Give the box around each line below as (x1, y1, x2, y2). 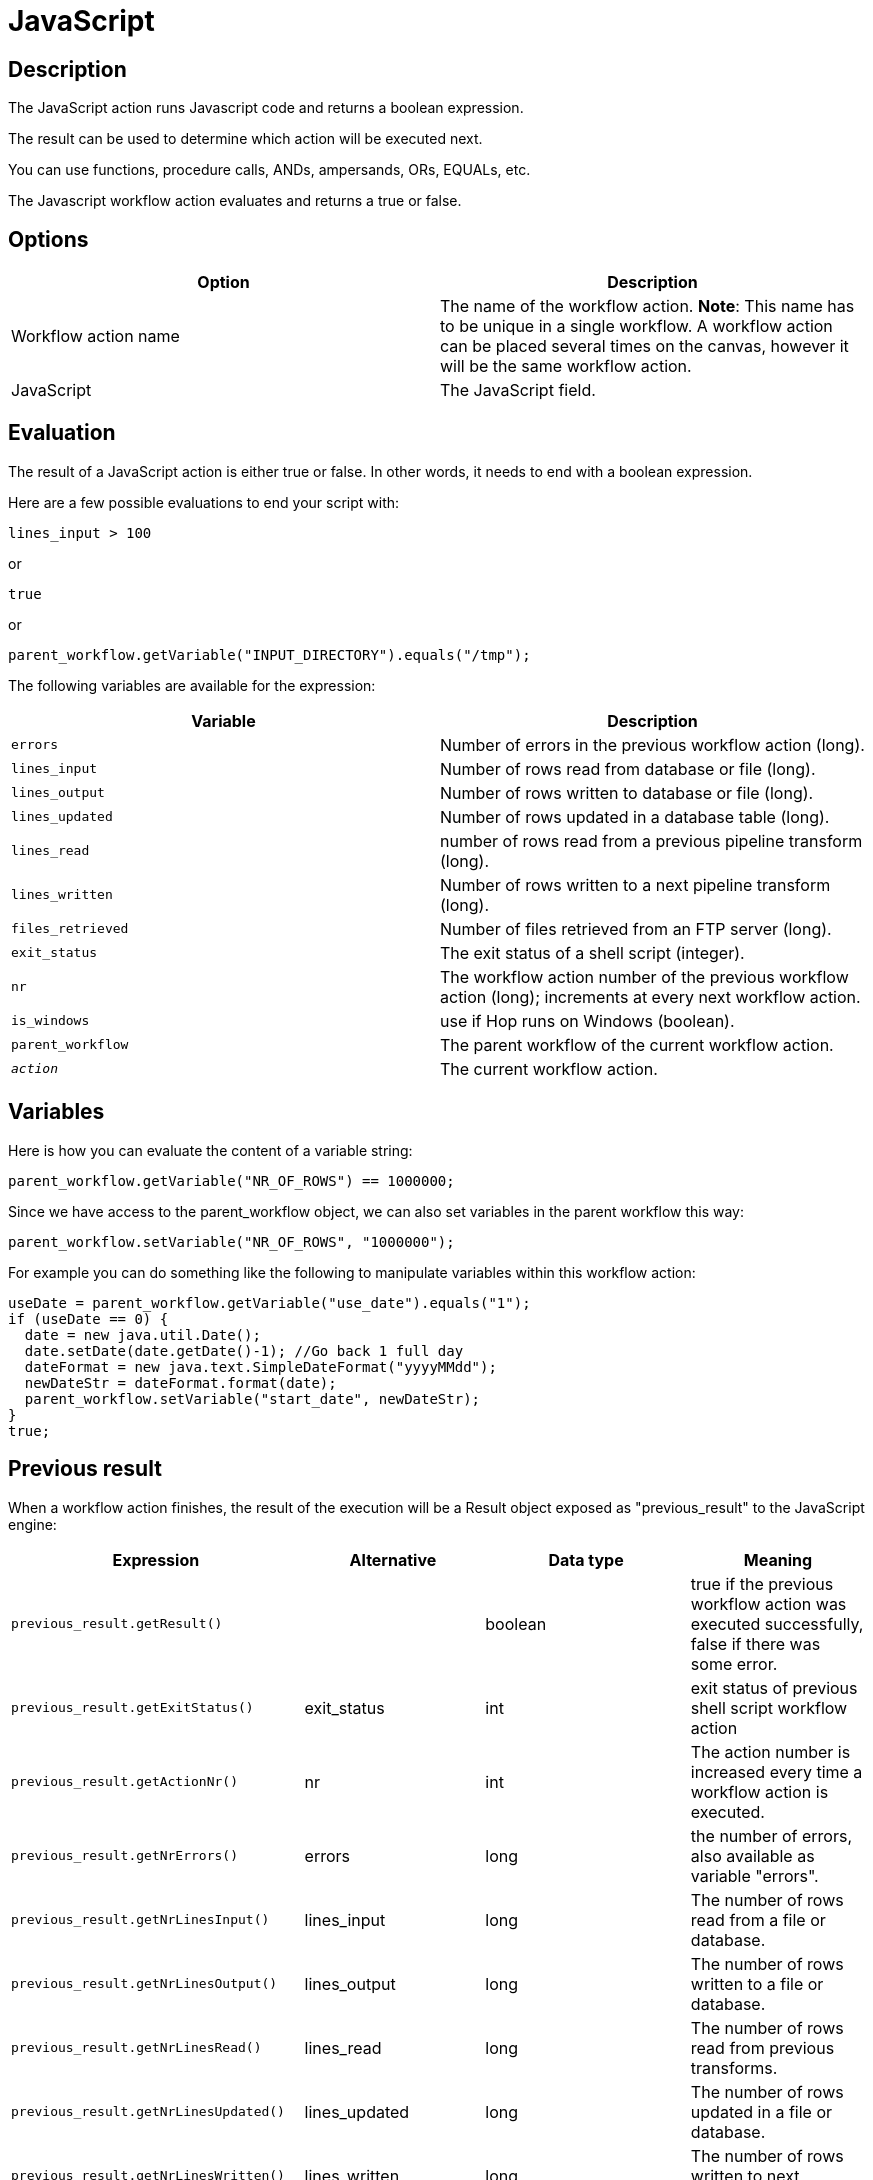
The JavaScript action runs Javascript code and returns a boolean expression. (8, 99, 524, 117)
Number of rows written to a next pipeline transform (440, 874, 831, 895)
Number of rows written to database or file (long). (440, 782, 814, 803)
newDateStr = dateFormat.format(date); (24, 1374, 337, 1391)
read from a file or (690, 1909, 826, 1930)
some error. (690, 1653, 778, 1674)
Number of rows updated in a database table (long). (440, 806, 830, 827)
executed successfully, (690, 1613, 864, 1634)
